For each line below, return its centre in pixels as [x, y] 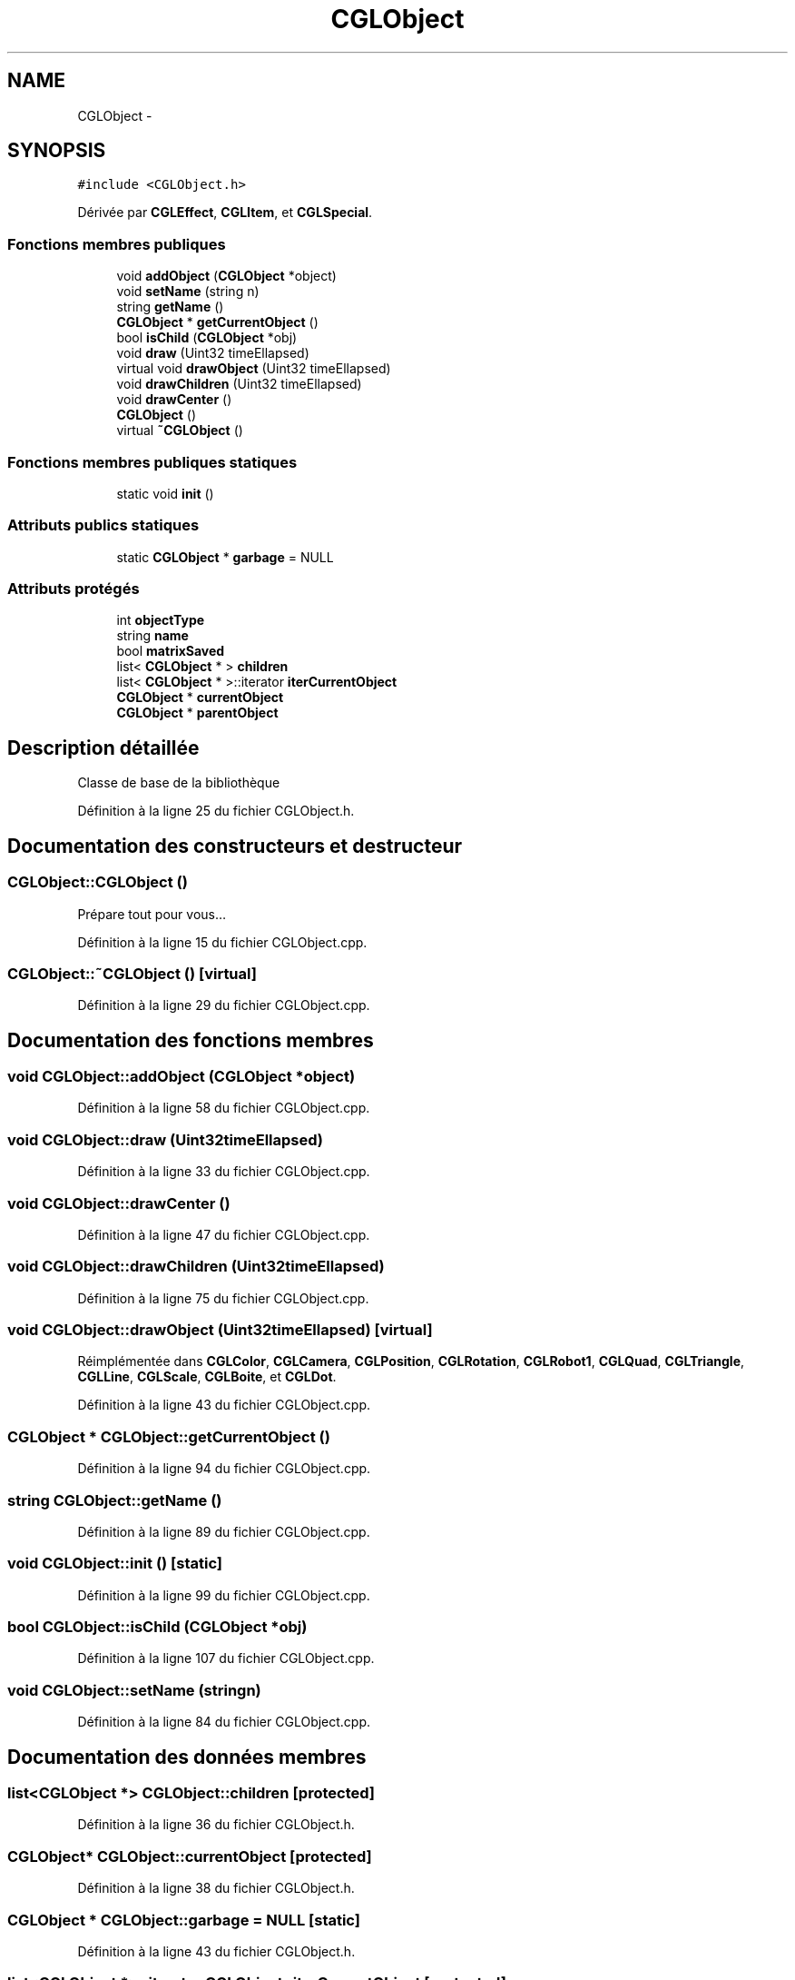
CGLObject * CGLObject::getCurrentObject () [169, 1436]
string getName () [170, 307]
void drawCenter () [174, 400]
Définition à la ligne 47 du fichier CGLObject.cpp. [224, 1234]
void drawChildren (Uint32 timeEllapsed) [239, 384]
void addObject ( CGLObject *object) [226, 276]
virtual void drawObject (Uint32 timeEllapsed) [254, 369]
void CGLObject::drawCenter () [119, 1203]
